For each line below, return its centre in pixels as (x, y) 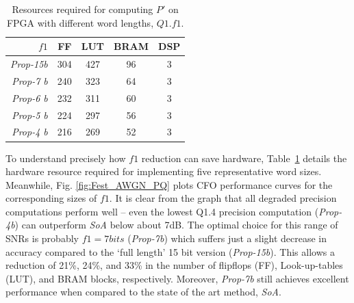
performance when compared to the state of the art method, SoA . (143, 292)
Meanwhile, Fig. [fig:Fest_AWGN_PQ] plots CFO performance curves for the (169, 184)
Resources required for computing (83, 9)
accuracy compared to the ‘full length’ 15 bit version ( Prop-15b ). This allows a (170, 251)
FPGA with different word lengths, (80, 22)
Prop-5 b (30, 115)
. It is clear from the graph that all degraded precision (223, 198)
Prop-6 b (30, 97)
